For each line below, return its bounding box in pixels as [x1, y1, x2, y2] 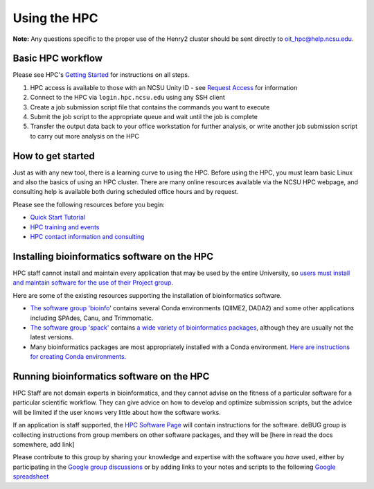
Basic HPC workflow [12, 53, 103, 64]
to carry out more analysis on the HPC [30, 132, 140, 140]
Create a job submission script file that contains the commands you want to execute [30, 103, 270, 111]
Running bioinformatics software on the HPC [12, 371, 210, 382]
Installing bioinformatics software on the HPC [12, 250, 214, 263]
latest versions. [30, 333, 74, 341]
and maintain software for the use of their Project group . [12, 278, 173, 287]
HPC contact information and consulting [30, 233, 145, 241]
